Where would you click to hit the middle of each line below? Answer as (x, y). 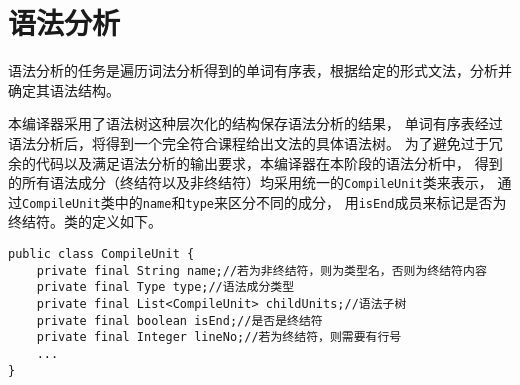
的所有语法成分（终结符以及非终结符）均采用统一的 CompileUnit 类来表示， (250, 182)
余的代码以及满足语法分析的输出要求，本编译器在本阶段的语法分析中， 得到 (255, 162)
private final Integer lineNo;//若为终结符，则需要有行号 (219, 337)
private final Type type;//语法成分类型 (165, 287)
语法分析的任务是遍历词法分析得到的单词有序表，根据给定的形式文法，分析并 (260, 70)
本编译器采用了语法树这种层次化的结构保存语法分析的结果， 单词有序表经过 (255, 123)
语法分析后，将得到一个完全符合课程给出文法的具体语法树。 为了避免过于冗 (255, 142)
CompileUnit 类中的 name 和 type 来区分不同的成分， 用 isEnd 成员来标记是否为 (264, 201)
